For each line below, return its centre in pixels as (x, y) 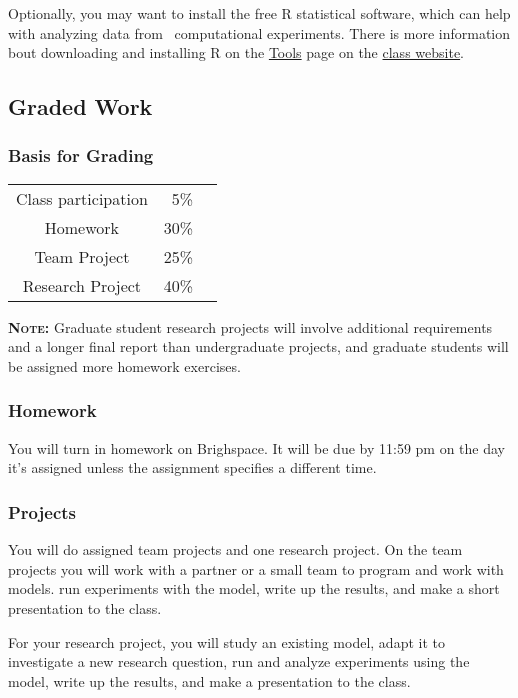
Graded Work (80, 106)
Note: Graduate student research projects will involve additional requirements (250, 326)
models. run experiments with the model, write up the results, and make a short (254, 588)
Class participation (82, 198)
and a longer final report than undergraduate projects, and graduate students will (258, 346)
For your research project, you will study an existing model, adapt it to (226, 641)
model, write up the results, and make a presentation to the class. (209, 680)
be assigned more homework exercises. (124, 365)
